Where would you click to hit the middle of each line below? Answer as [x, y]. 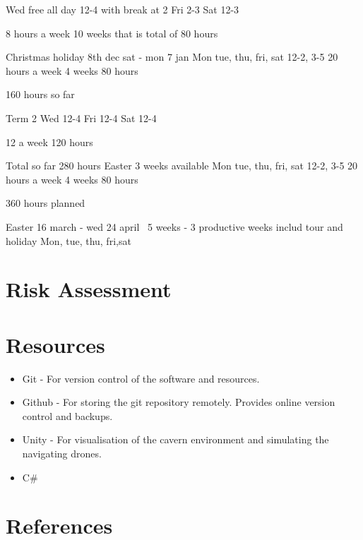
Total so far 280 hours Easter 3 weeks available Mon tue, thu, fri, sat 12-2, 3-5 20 [182, 166]
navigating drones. [62, 453]
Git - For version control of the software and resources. [141, 378]
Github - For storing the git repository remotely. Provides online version [179, 402]
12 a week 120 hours [49, 142]
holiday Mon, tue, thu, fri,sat [69, 240]
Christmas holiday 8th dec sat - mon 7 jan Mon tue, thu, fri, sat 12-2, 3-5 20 [172, 57]
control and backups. [67, 415]
